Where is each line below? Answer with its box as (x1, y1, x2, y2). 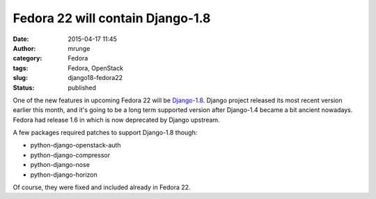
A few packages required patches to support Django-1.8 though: (13, 129, 198, 137)
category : (13, 54, 42, 63)
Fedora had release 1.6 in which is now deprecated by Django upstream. (13, 116, 220, 124)
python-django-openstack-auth (30, 141, 121, 150)
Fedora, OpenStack (68, 63, 123, 72)
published (68, 83, 97, 92)
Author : (13, 44, 36, 52)
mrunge (68, 44, 91, 52)
